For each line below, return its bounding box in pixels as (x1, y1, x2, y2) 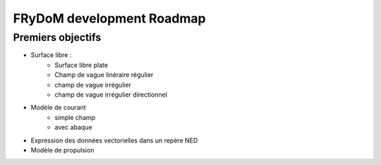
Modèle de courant (30, 103, 86, 112)
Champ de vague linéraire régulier (54, 71, 154, 79)
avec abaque (54, 123, 92, 132)
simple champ (54, 113, 96, 121)
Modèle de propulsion (30, 145, 95, 154)
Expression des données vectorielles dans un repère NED (30, 136, 198, 145)
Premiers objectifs (13, 31, 102, 44)
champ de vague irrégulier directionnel (54, 90, 167, 99)
